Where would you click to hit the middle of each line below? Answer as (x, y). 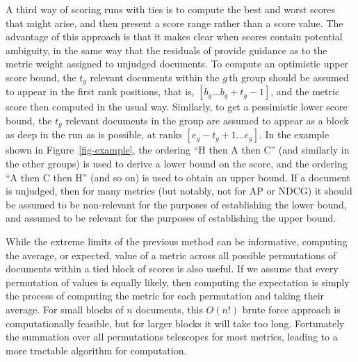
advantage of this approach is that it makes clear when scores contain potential (174, 36)
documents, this (169, 309)
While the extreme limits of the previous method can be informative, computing (177, 241)
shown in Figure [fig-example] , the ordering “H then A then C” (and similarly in (178, 150)
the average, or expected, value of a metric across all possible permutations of (171, 255)
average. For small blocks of (65, 309)
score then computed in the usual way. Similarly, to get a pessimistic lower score (177, 107)
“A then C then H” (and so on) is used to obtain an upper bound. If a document (178, 177)
